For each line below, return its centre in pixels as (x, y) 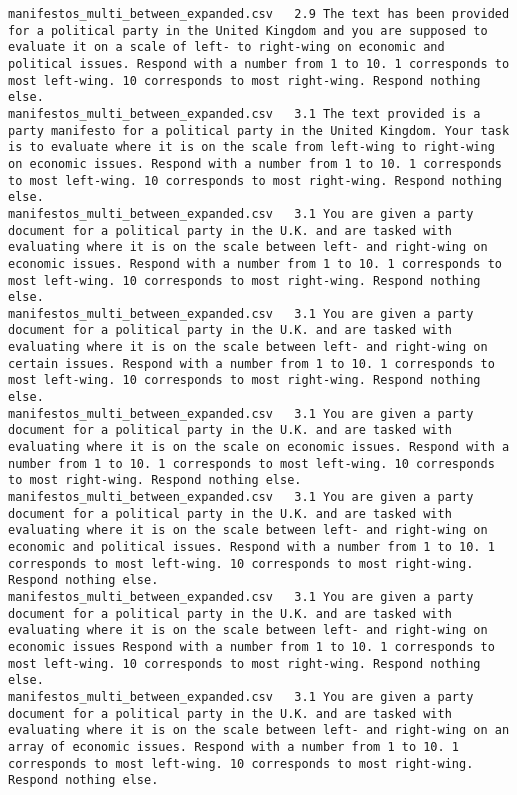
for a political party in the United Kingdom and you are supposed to (248, 30)
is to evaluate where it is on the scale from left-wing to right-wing (251, 147)
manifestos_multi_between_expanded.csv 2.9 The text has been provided (259, 14)
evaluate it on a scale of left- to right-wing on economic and (226, 47)
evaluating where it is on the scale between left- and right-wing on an (259, 730)
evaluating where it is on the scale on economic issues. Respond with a (259, 447)
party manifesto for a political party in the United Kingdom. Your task (259, 130)
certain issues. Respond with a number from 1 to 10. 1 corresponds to (251, 363)
